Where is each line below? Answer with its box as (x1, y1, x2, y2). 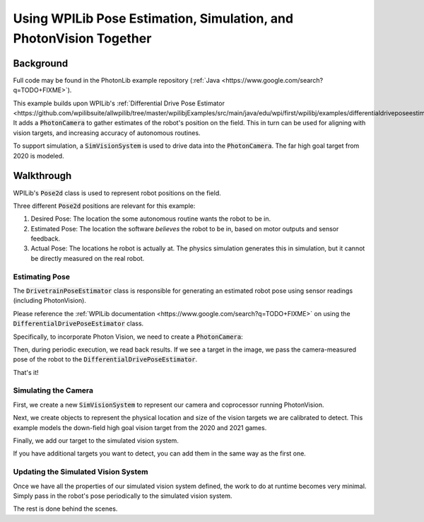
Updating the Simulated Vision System (13, 467, 148, 477)
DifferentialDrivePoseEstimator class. (13, 319, 144, 328)
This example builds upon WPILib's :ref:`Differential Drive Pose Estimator (13, 99, 225, 108)
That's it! (13, 368, 39, 376)
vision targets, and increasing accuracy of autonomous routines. (13, 128, 201, 137)
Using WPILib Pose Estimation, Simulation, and (13, 11, 293, 26)
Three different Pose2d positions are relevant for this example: (13, 202, 196, 210)
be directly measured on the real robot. (30, 254, 145, 262)
